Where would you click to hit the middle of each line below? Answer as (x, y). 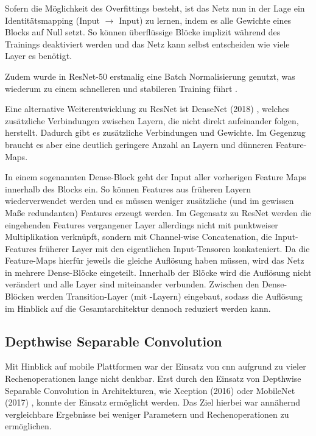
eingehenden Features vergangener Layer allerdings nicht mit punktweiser (142, 224)
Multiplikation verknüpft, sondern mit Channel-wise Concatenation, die (139, 237)
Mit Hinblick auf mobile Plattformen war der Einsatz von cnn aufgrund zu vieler (156, 366)
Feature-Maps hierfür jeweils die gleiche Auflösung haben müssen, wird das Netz (155, 260)
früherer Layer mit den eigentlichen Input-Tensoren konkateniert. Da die (174, 248)
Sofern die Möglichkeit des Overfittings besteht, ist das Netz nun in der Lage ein (155, 8)
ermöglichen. (28, 426)
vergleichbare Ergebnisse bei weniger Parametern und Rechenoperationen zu (147, 414)
